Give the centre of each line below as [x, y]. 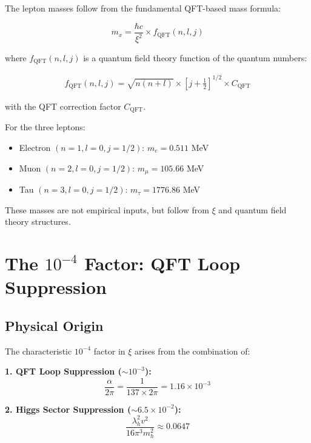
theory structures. [38, 221]
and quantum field [252, 209]
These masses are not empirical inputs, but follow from [107, 209]
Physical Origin [54, 325]
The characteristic [38, 351]
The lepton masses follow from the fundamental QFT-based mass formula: [143, 8]
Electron [35, 148]
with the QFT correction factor [63, 106]
